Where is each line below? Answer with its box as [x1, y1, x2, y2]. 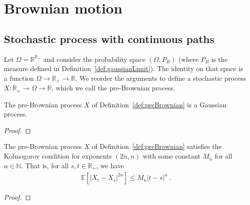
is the [211, 54, 228, 64]
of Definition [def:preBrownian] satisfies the [92, 141, 222, 151]
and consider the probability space [43, 54, 146, 64]
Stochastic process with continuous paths [4, 31, 215, 46]
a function [4, 73, 34, 83]
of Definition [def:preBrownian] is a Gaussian [92, 99, 227, 109]
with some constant [143, 151, 200, 161]
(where [178, 54, 199, 64]
